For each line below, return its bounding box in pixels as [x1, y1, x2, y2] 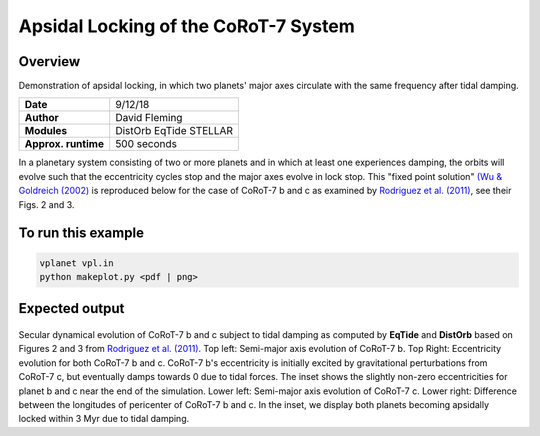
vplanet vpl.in [39, 257, 114, 269]
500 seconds [115, 137, 178, 151]
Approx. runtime [24, 137, 105, 151]
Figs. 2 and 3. [18, 198, 75, 210]
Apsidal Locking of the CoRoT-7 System [18, 15, 355, 37]
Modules [24, 124, 68, 138]
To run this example [18, 225, 145, 242]
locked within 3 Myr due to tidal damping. [18, 413, 190, 425]
